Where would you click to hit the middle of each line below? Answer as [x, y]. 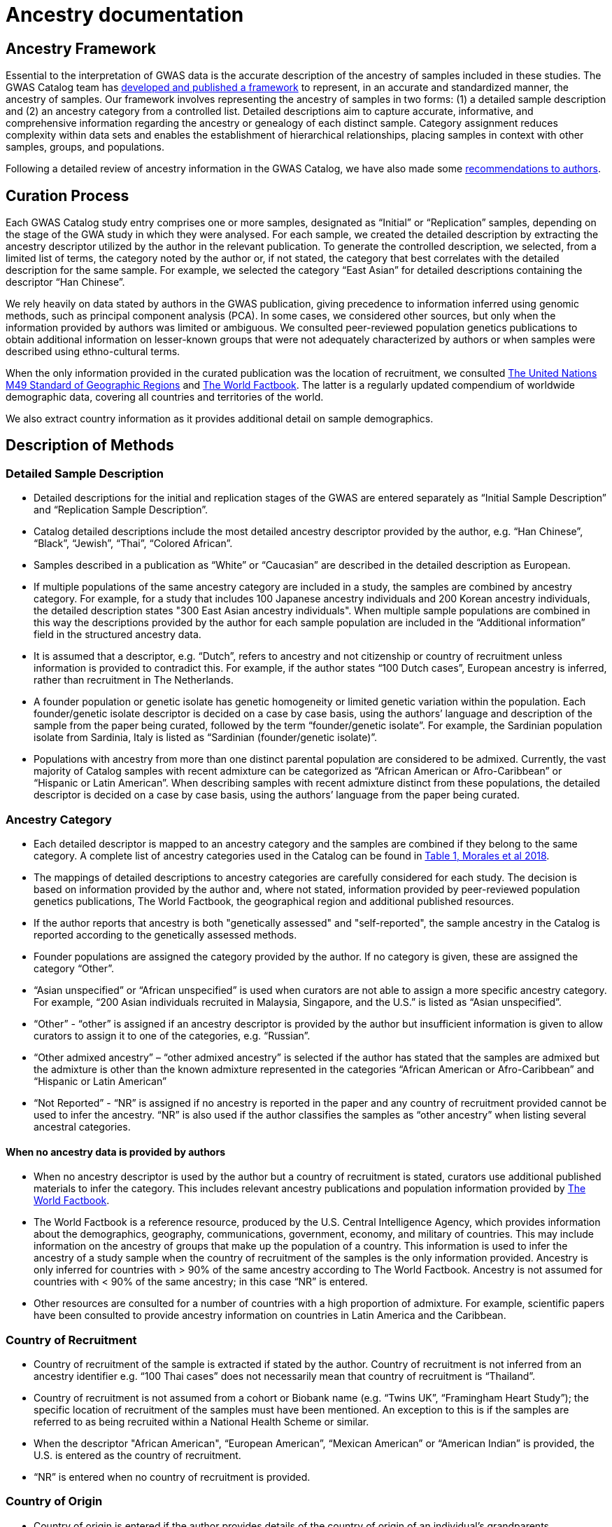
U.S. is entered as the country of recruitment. [137, 1455]
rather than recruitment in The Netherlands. [134, 680]
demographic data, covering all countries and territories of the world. [165, 397]
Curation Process [67, 195]
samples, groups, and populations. [85, 147]
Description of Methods [90, 445]
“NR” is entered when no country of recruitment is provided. [172, 1477]
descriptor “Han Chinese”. [65, 282]
